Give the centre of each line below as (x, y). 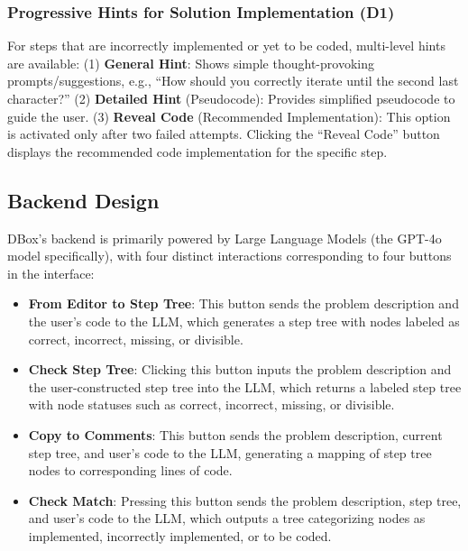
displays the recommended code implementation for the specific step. (197, 151)
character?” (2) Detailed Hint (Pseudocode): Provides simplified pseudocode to (231, 98)
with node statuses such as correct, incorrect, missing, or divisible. (211, 404)
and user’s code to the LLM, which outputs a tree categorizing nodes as (227, 518)
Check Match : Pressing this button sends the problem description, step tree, (245, 500)
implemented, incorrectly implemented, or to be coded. (180, 535)
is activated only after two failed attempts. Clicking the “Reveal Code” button (224, 134)
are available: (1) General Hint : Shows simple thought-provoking (191, 63)
